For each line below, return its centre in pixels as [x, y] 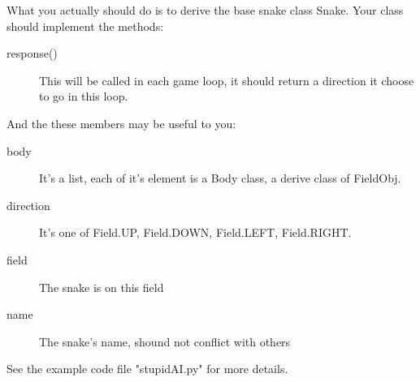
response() [32, 53]
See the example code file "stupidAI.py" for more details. [147, 369]
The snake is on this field [102, 287]
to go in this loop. [84, 96]
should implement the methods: [85, 26]
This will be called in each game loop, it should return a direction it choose [227, 80]
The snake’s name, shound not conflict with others [165, 341]
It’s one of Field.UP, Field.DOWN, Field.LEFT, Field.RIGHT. [195, 232]
